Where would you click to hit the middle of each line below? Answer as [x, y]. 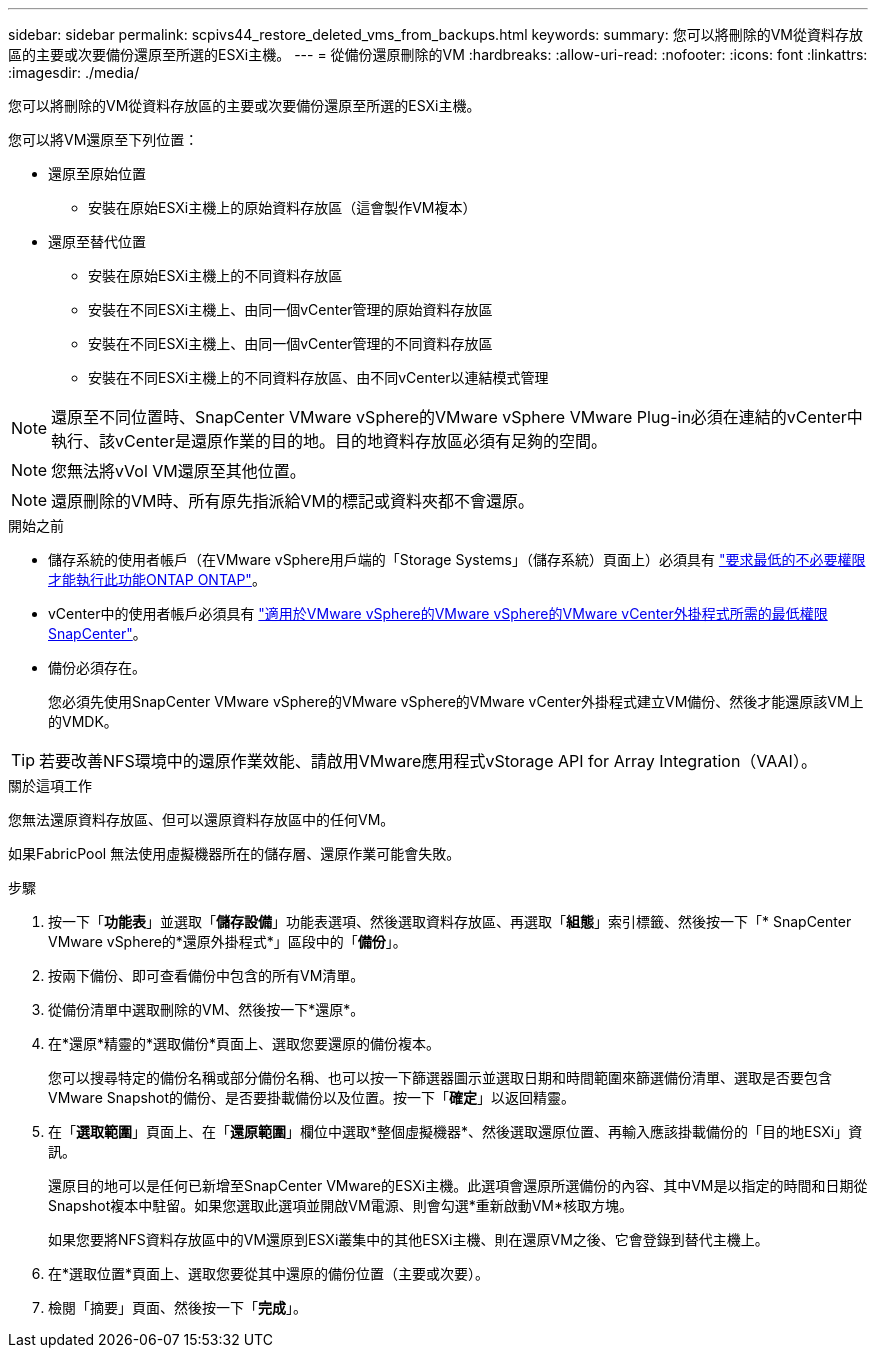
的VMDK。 [83, 721]
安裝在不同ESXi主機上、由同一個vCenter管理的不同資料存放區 [290, 343]
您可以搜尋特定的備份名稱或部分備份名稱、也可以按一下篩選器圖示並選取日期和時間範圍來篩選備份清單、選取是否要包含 [440, 1077]
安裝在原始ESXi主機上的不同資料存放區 [215, 275]
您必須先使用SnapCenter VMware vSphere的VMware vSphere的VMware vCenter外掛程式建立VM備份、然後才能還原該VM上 [456, 701]
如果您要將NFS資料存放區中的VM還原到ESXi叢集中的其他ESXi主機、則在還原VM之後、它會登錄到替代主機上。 [408, 1239]
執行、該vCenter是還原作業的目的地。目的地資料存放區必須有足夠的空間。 [329, 441]
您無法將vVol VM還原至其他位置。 [178, 471]
